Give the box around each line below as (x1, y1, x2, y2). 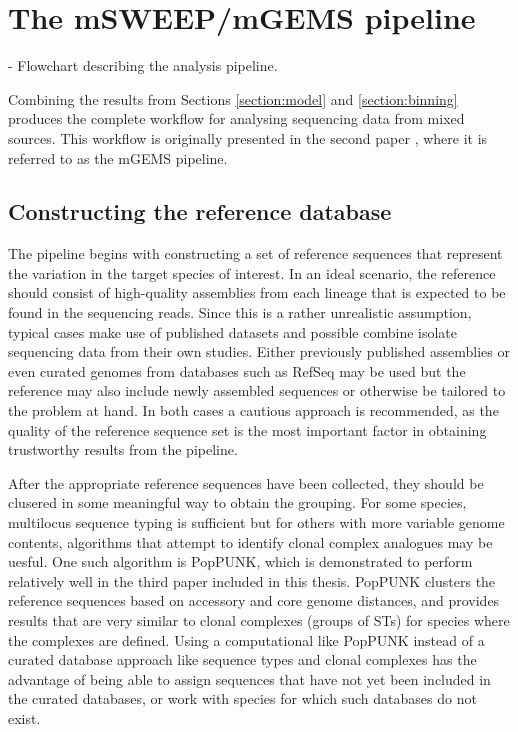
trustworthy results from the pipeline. (8, 439, 238, 460)
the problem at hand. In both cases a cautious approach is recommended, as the (8, 400, 499, 421)
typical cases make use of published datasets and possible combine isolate (8, 321, 458, 342)
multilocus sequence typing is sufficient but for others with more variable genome (8, 512, 505, 533)
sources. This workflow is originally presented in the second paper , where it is (8, 127, 488, 148)
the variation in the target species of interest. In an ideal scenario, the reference (8, 262, 496, 283)
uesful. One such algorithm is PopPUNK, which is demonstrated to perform (8, 551, 473, 572)
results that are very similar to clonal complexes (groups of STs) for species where (8, 609, 510, 630)
